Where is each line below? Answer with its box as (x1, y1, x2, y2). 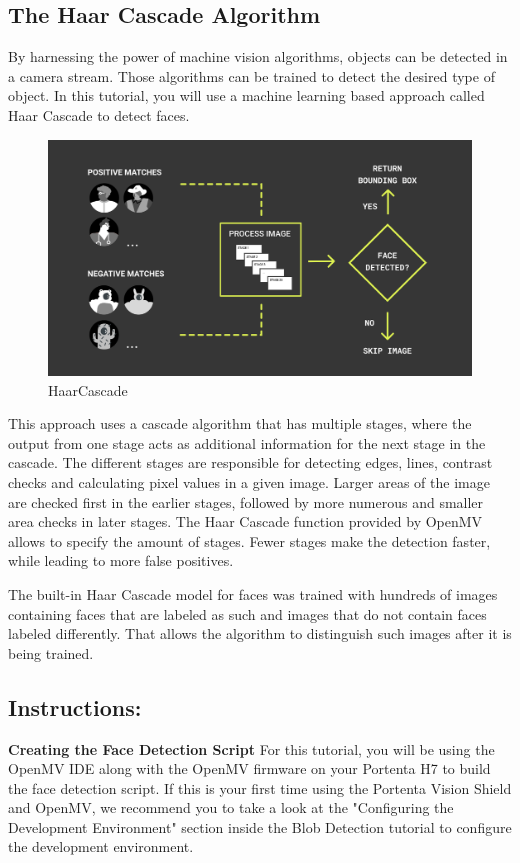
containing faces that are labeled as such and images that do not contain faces (8, 603, 487, 624)
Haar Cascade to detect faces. (8, 104, 190, 125)
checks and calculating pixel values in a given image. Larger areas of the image (8, 471, 490, 492)
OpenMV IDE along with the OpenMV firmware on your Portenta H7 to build (8, 758, 491, 779)
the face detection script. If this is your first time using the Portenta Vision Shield (8, 777, 512, 798)
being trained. (8, 642, 94, 663)
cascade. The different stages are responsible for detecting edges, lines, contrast (8, 452, 493, 473)
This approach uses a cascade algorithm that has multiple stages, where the (8, 413, 472, 434)
